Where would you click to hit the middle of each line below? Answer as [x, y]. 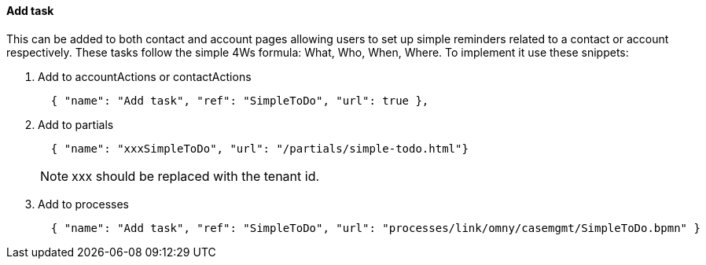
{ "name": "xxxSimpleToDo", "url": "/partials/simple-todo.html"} [259, 148]
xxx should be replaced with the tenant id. [196, 176]
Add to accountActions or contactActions [145, 76]
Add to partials [76, 124]
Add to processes [84, 204]
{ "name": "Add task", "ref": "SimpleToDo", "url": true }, [240, 100]
